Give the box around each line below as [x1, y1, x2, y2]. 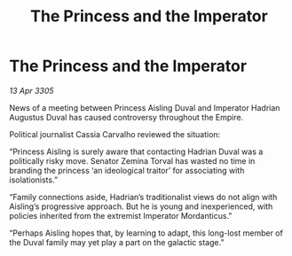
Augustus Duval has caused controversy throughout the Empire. [9, 112, 244, 122]
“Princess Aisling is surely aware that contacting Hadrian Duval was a [9, 146, 264, 157]
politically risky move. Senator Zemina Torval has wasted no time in [9, 155, 256, 166]
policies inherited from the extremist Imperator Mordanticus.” [9, 210, 233, 221]
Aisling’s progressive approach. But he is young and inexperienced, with [9, 201, 273, 212]
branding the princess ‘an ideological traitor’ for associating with [9, 165, 245, 175]
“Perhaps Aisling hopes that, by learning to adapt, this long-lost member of [9, 228, 284, 238]
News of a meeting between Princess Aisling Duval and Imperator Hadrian [9, 102, 280, 112]
